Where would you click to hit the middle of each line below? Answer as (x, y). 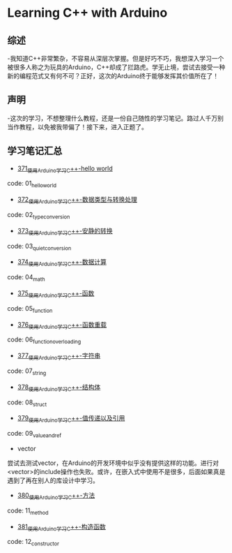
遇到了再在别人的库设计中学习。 (53, 480)
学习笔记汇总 (35, 151)
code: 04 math (26, 278)
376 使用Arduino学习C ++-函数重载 (62, 325)
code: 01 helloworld (32, 184)
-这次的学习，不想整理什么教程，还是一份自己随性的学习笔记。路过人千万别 (116, 118)
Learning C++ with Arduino (87, 13)
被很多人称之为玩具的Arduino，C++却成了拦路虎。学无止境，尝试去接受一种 (116, 67)
